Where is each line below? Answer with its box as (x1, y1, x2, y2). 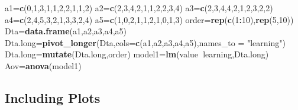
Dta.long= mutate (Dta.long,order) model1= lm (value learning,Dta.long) (5, 48, 269, 60)
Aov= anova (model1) (5, 59, 82, 72)
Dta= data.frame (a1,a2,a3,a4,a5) (5, 25, 127, 37)
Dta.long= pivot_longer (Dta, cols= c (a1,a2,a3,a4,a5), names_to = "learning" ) (5, 36, 286, 48)
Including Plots (5, 88, 101, 106)
